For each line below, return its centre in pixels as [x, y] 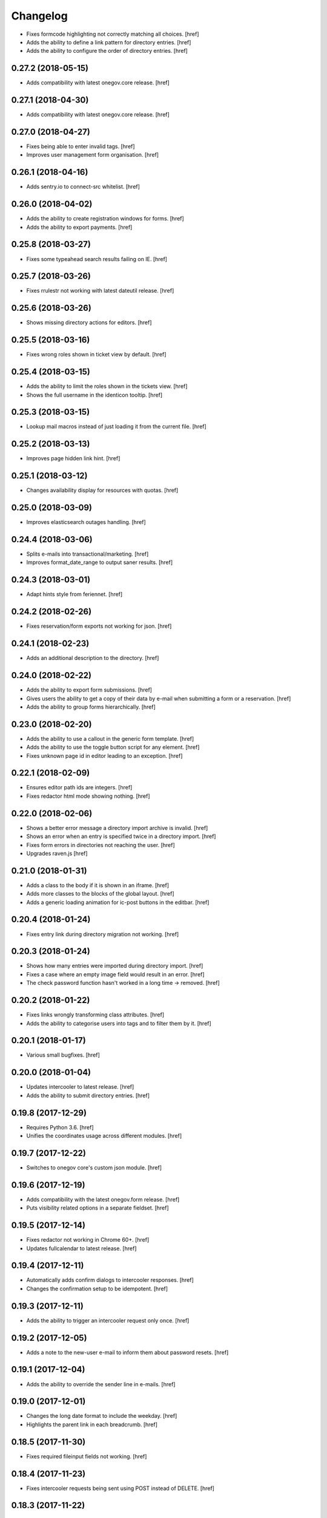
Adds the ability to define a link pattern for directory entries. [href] [109, 42]
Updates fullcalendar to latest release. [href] [81, 1248]
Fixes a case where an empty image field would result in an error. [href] [116, 974]
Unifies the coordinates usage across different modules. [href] [104, 1136]
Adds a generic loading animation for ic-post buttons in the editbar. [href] [118, 902]
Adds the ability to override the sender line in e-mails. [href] [101, 1384]
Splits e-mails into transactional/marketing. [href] [88, 554]
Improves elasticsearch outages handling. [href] [86, 522]
